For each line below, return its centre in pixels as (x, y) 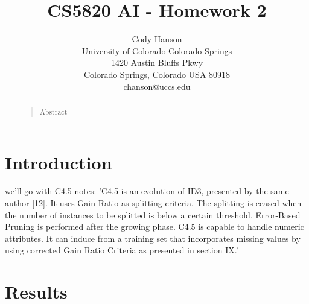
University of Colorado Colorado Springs (157, 50)
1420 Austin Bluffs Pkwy (157, 62)
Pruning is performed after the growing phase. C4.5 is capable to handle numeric (154, 226)
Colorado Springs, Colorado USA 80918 (157, 74)
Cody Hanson (157, 39)
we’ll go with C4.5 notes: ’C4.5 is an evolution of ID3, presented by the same (147, 191)
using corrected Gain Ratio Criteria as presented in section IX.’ (122, 250)
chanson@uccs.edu (157, 86)
